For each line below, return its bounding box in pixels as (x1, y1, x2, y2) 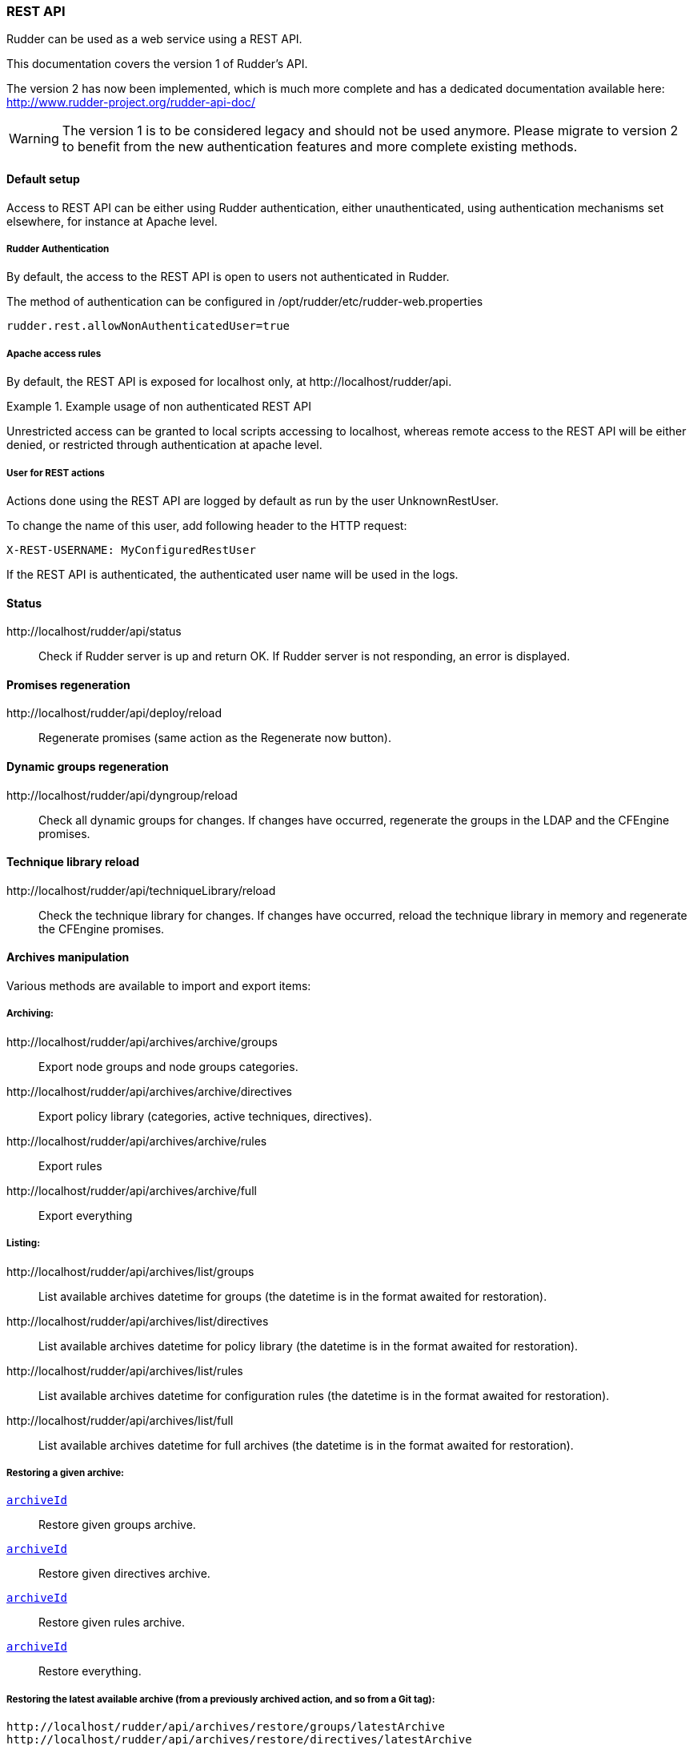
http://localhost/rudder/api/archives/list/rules (6, 1363, 243, 1378)
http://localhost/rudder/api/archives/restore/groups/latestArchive (6, 1720, 445, 1734)
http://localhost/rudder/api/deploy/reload (6, 706, 222, 720)
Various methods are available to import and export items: (6, 979, 311, 993)
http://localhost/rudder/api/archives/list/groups (6, 1264, 254, 1278)
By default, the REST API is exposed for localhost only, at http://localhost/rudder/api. (6, 375, 452, 389)
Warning (9, 130, 59, 147)
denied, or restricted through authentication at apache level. (6, 438, 322, 452)
